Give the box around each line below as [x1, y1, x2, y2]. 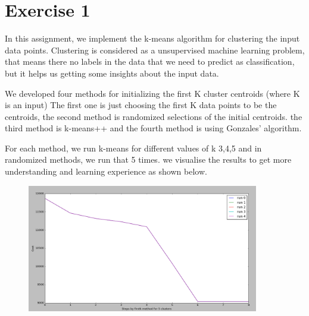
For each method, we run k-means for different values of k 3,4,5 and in [5, 141, 262, 154]
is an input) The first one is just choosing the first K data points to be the [5, 99, 277, 111]
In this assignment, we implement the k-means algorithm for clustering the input [5, 32, 300, 45]
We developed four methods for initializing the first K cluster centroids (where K [5, 87, 300, 99]
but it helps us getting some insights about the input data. [5, 67, 219, 79]
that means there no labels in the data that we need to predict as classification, [5, 55, 295, 68]
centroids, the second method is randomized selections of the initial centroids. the [5, 110, 302, 122]
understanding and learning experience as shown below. [5, 165, 207, 178]
